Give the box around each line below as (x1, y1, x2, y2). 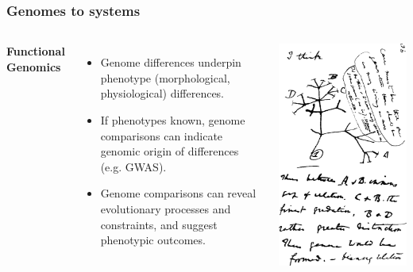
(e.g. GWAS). (100, 158, 167, 174)
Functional (6, 43, 65, 59)
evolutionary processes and (100, 200, 231, 216)
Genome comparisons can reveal (100, 185, 257, 201)
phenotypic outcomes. (100, 232, 206, 248)
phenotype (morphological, (100, 69, 230, 86)
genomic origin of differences (100, 143, 239, 159)
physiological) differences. (100, 85, 225, 102)
